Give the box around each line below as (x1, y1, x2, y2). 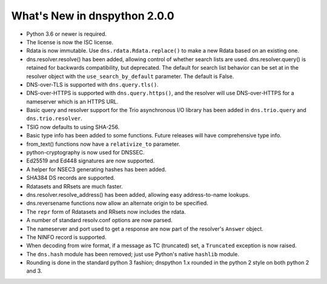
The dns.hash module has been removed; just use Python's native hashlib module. (26, 250, 239, 257)
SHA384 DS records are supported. (26, 174, 115, 182)
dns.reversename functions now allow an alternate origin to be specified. (26, 200, 208, 207)
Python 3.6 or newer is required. (26, 30, 107, 38)
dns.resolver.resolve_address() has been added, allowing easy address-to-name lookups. (26, 191, 251, 198)
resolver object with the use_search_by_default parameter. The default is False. (26, 73, 234, 80)
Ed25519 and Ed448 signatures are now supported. (26, 157, 155, 165)
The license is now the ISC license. (26, 38, 114, 45)
